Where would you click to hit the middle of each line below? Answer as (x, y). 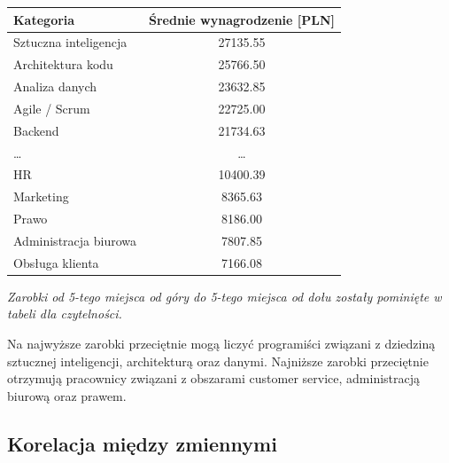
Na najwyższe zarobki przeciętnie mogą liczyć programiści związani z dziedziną (221, 344)
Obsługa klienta (56, 262)
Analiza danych (55, 86)
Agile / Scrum (52, 108)
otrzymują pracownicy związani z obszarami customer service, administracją (214, 378)
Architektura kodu (63, 64)
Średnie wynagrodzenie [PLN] (242, 19)
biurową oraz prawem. (67, 395)
